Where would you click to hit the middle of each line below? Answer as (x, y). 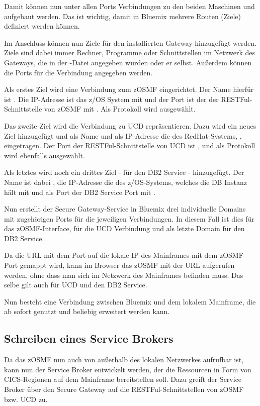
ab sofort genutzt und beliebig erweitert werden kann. (87, 311)
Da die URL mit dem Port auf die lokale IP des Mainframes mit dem (111, 255)
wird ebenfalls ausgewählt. (45, 155)
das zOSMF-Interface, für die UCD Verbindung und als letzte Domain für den (124, 228)
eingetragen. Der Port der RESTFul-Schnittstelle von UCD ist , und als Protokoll (130, 145)
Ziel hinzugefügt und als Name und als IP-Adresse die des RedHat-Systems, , (123, 135)
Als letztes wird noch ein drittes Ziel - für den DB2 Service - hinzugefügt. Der (124, 172)
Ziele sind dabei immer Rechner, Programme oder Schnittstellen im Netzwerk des (129, 53)
